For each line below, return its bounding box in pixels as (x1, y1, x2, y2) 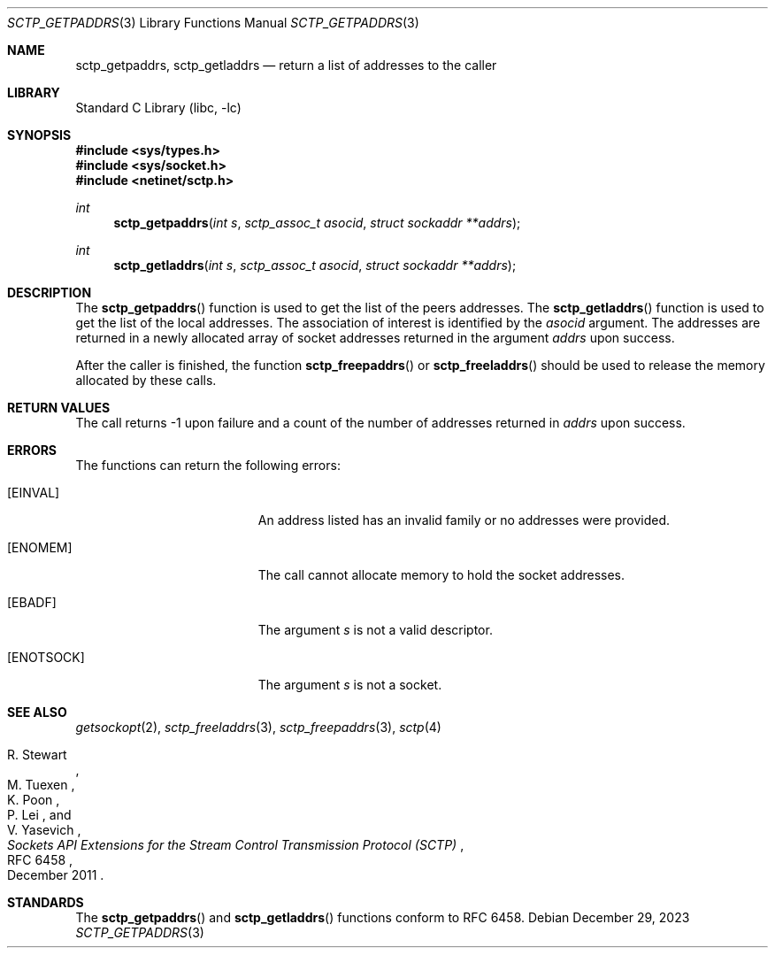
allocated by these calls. (75, 373, 217, 388)
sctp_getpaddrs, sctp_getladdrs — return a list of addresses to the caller (75, 58, 497, 73)
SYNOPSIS (7, 127, 72, 142)
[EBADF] (7, 595, 57, 610)
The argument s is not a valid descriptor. (257, 622, 493, 637)
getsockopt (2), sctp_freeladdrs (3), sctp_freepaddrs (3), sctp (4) (75, 720, 441, 735)
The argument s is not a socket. (257, 677, 442, 692)
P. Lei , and (7, 807, 72, 822)
